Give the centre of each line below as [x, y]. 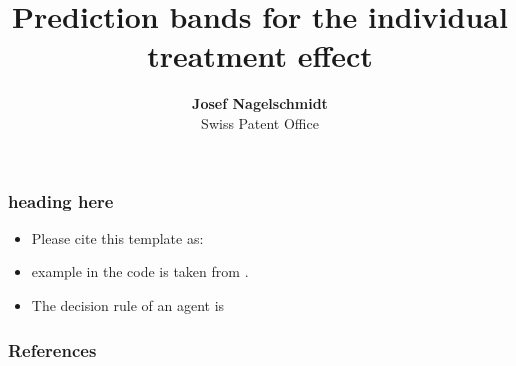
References [52, 349]
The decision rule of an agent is [128, 304]
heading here [61, 200]
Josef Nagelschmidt [260, 103]
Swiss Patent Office [260, 122]
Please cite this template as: [117, 237]
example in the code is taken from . [140, 271]
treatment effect [260, 55]
